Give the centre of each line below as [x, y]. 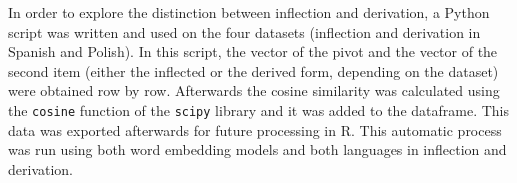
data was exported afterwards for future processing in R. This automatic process [255, 129]
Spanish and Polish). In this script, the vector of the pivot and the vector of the [253, 51]
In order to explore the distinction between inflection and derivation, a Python [249, 12]
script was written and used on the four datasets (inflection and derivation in [244, 31]
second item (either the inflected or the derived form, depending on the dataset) [253, 70]
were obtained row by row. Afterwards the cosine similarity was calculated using [254, 90]
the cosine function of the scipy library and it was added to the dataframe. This [259, 109]
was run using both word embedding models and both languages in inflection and [257, 149]
